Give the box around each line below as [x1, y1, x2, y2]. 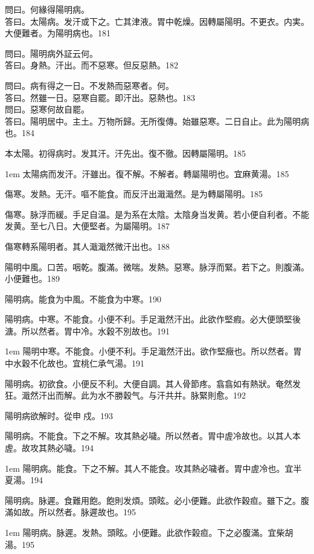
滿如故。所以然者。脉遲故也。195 [5, 506, 136, 518]
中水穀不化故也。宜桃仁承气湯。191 [5, 357, 144, 370]
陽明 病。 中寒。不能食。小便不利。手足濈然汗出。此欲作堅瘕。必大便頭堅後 [5, 313, 301, 325]
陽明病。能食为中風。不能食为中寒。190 [5, 292, 161, 305]
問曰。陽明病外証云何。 [5, 47, 98, 59]
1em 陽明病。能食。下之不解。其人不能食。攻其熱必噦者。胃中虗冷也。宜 [5, 461, 293, 474]
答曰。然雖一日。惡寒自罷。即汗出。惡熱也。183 [5, 91, 195, 103]
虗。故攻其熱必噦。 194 [5, 442, 94, 454]
